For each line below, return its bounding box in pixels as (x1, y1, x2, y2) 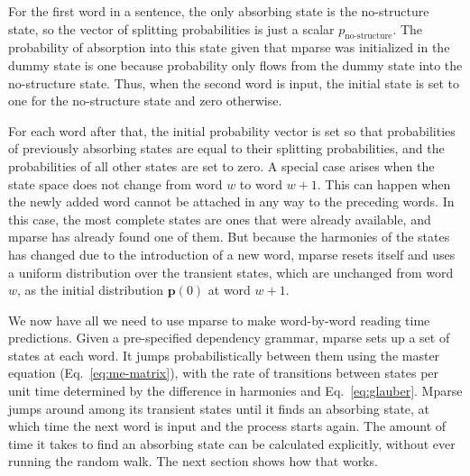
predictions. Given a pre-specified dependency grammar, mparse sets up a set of (8, 328, 450, 347)
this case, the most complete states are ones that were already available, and (8, 209, 431, 228)
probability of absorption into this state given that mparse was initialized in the (8, 38, 450, 57)
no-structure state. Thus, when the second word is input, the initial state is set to (8, 73, 460, 92)
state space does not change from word (8, 174, 223, 193)
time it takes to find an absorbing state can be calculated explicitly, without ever (8, 434, 456, 453)
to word (239, 174, 282, 193)
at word (207, 280, 251, 299)
